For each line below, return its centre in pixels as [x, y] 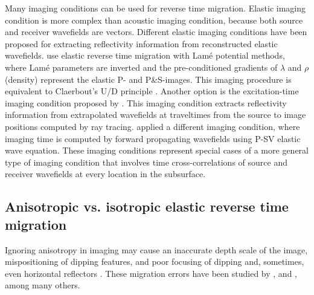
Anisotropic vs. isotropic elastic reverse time [147, 206]
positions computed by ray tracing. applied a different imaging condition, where [152, 126]
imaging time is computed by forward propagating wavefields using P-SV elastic [153, 138]
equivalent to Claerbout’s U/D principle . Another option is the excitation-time [152, 91]
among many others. [43, 285]
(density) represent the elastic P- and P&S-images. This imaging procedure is [148, 79]
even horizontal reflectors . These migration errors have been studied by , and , [151, 273]
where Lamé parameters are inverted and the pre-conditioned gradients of [141, 67]
